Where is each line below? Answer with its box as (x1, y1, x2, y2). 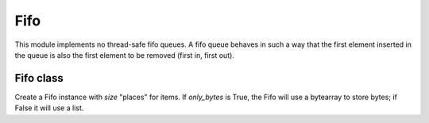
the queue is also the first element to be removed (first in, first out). (14, 50, 234, 60)
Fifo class (14, 71, 64, 85)
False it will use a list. (14, 103, 84, 113)
